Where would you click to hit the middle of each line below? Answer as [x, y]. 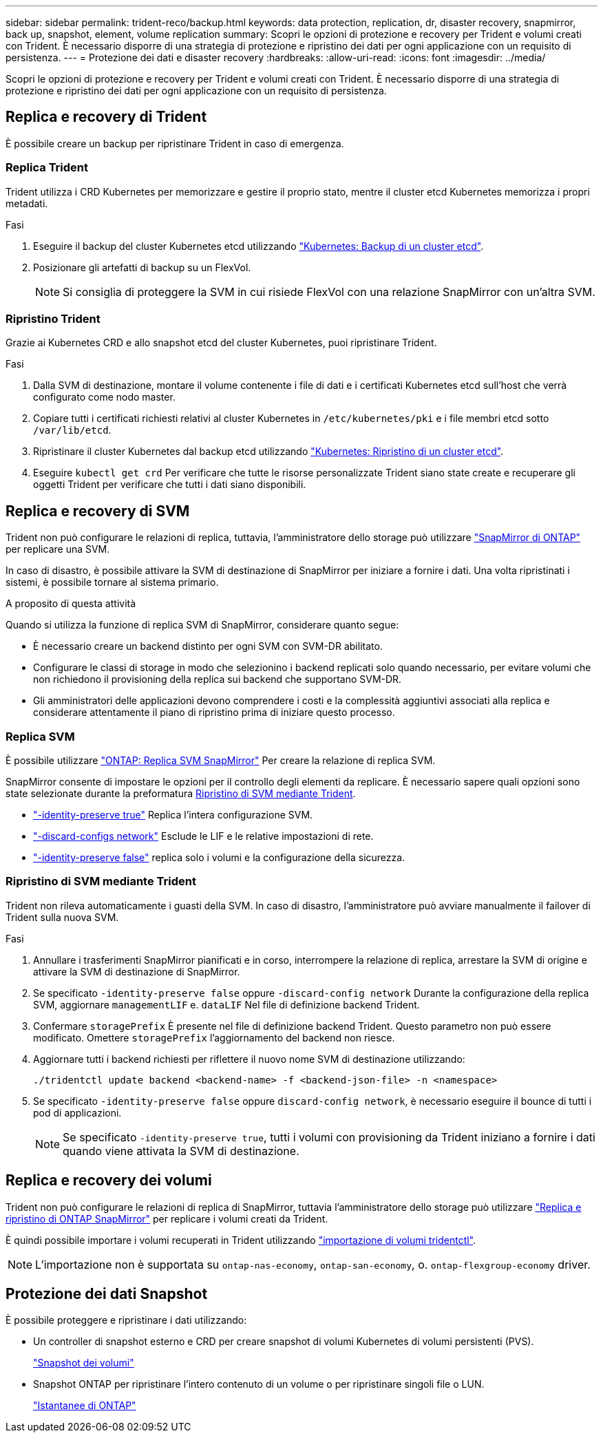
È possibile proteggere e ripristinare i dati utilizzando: [126, 1320]
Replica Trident [47, 168]
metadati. [27, 203]
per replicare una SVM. [58, 549]
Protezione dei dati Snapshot [107, 1293]
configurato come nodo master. [104, 397]
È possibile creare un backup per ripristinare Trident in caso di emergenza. [175, 143]
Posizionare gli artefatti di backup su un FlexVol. [142, 267]
